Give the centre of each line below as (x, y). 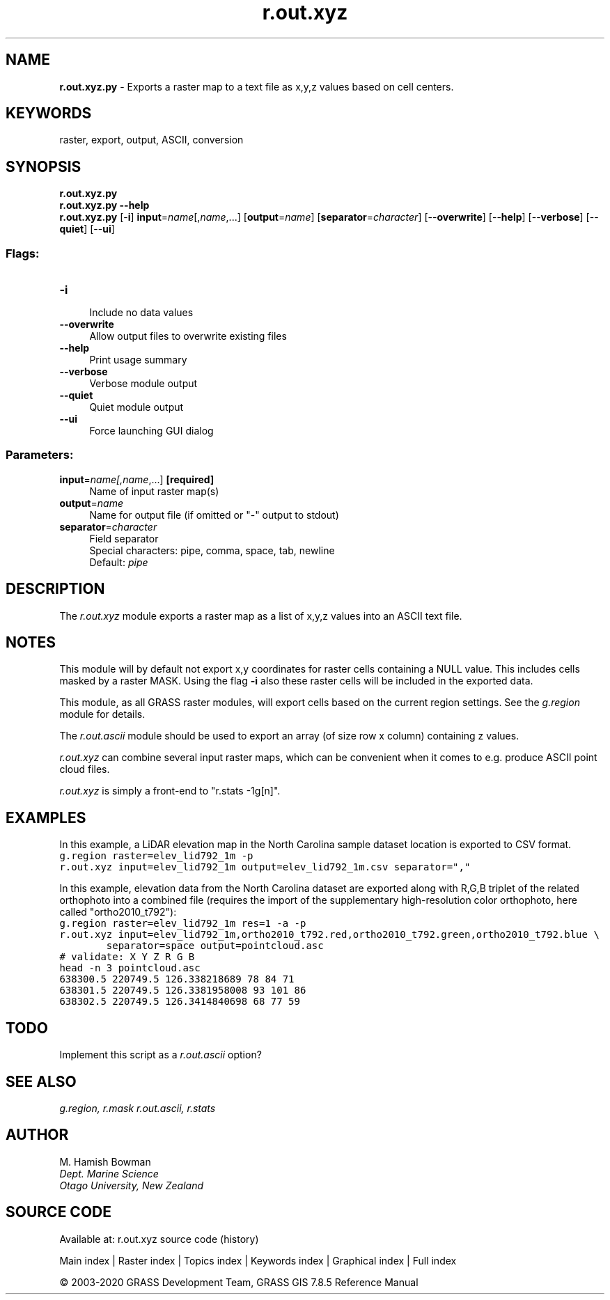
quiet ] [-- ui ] (87, 229)
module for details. (102, 714)
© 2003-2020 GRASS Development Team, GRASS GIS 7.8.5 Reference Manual (239, 1282)
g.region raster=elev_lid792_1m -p (156, 856)
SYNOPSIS (44, 166)
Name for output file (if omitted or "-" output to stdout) (214, 515)
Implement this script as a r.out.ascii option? (161, 1055)
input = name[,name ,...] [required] (137, 479)
